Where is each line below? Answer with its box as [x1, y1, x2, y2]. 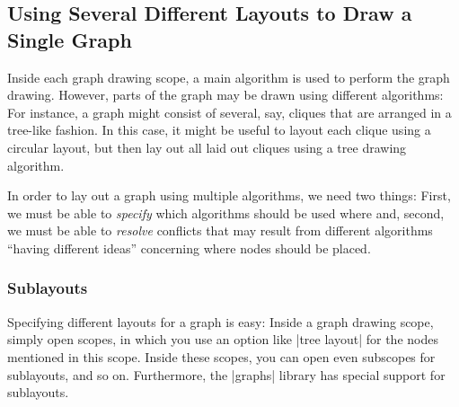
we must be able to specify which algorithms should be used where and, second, [7, 203, 445, 222]
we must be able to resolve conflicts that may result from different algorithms [7, 221, 433, 240]
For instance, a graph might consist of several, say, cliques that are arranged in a [7, 102, 452, 121]
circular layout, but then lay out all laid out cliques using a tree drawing [7, 137, 407, 156]
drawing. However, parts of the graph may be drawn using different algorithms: [7, 85, 444, 104]
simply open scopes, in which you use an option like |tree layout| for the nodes [7, 330, 438, 349]
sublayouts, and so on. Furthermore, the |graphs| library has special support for [7, 365, 446, 384]
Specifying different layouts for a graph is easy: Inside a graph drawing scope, [7, 312, 434, 331]
